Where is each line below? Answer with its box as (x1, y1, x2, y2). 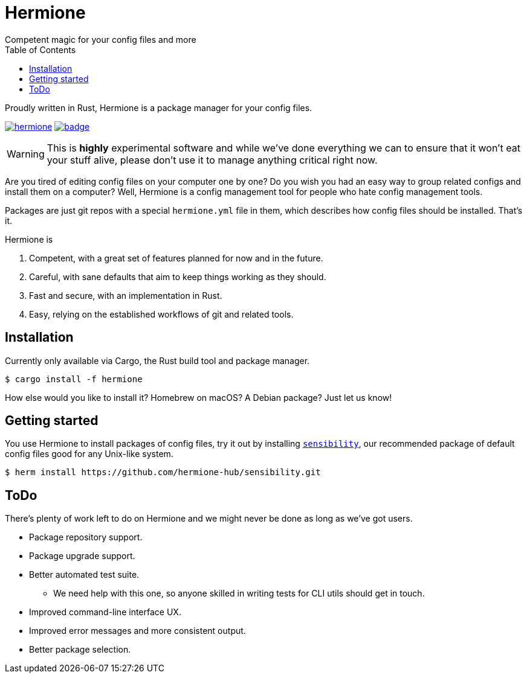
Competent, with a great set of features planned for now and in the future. (29, 252, 323, 263)
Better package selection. (29, 644, 131, 655)
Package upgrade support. (29, 551, 135, 561)
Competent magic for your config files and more (5, 34, 196, 45)
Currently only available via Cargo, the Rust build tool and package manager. (5, 355, 310, 366)
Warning (7, 147, 45, 160)
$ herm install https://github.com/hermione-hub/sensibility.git (5, 467, 321, 478)
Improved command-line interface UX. (29, 607, 181, 618)
